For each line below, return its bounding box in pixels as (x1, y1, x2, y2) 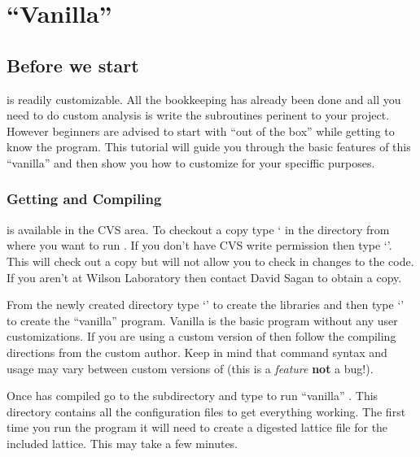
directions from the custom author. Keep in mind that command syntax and (7, 343, 387, 360)
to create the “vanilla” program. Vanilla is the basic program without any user (7, 311, 398, 329)
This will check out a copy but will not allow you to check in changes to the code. (7, 252, 414, 269)
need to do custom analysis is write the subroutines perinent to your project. (7, 107, 390, 124)
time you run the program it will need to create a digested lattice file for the (7, 419, 388, 436)
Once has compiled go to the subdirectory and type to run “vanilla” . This (7, 387, 378, 404)
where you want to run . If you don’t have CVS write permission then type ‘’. (7, 237, 392, 254)
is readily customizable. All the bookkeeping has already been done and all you (7, 90, 401, 107)
